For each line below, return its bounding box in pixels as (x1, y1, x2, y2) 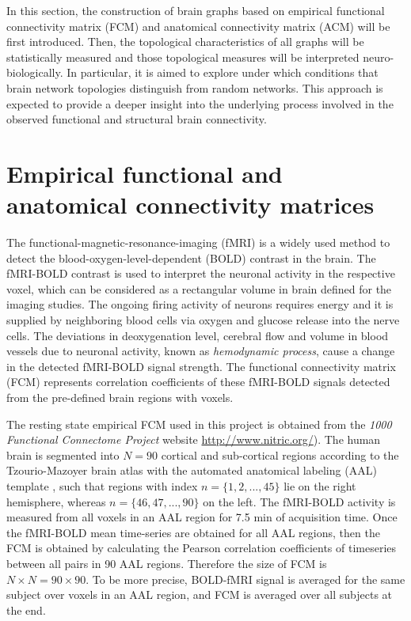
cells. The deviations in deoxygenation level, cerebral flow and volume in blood (6, 327, 389, 343)
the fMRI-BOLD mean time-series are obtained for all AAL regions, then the (6, 524, 380, 540)
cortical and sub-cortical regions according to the (161, 446, 399, 463)
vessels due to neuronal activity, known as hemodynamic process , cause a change (6, 343, 395, 359)
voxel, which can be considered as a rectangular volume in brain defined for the (6, 280, 392, 297)
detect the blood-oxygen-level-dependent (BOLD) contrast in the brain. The (6, 249, 376, 266)
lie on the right (284, 477, 356, 494)
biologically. (6, 64, 63, 81)
